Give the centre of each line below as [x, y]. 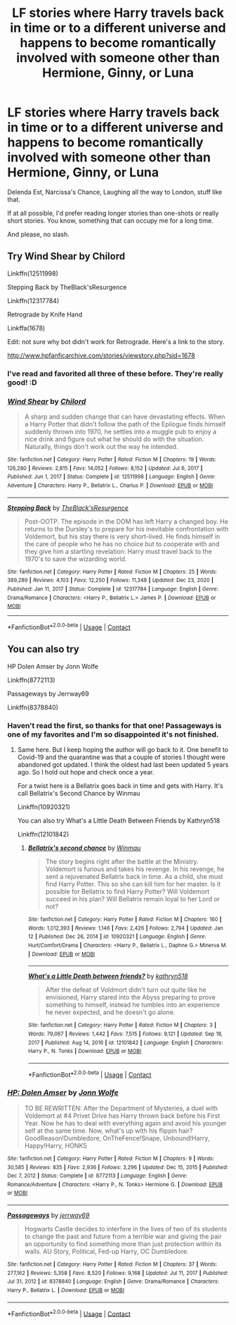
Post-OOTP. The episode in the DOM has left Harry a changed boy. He [126, 521]
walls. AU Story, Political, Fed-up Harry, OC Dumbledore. [106, 1252]
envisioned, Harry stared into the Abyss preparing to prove [130, 997]
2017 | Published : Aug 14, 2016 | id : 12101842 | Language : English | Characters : [125, 1042]
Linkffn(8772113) [31, 680]
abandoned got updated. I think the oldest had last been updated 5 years [123, 764]
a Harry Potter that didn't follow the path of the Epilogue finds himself [125, 424]
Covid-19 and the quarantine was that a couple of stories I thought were [122, 757]
